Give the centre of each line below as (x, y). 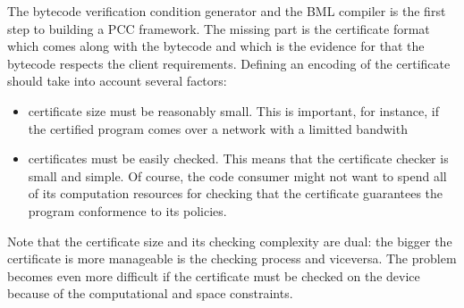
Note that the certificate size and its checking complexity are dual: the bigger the (230, 241)
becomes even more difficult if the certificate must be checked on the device (214, 275)
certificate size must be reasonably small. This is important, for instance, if (233, 110)
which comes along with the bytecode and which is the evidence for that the (216, 46)
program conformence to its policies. (127, 210)
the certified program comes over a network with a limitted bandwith (218, 128)
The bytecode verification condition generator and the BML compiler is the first (227, 11)
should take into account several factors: (117, 81)
